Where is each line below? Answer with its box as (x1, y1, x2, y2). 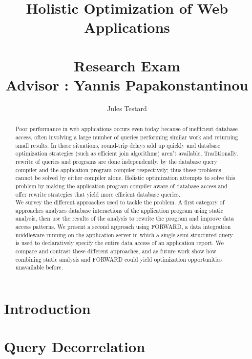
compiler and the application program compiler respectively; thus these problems (15, 165, 221, 174)
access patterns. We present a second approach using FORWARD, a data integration (15, 223, 231, 231)
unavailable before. (15, 263, 63, 271)
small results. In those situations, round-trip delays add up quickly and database (15, 141, 220, 149)
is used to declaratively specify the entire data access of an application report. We (15, 239, 224, 247)
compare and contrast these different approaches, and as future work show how (15, 247, 216, 255)
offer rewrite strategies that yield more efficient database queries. (15, 190, 181, 198)
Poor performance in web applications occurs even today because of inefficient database (15, 125, 238, 133)
